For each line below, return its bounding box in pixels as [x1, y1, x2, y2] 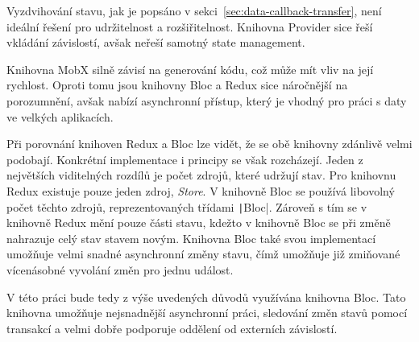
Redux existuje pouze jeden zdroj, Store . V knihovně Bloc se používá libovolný [6, 182, 395, 199]
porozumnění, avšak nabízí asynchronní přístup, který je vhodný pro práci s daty [6, 92, 407, 109]
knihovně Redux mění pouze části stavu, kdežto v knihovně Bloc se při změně [6, 214, 391, 231]
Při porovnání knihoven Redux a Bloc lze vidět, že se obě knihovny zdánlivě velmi [6, 135, 413, 152]
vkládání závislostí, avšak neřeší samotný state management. [6, 34, 305, 51]
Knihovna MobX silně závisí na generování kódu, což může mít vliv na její [6, 60, 374, 77]
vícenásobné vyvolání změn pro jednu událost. [6, 261, 234, 278]
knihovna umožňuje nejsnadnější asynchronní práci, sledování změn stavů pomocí [6, 304, 408, 321]
